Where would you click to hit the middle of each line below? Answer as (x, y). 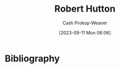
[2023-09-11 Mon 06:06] (85, 32)
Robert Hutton (85, 9)
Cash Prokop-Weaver (85, 23)
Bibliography (32, 58)
